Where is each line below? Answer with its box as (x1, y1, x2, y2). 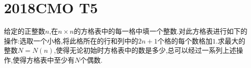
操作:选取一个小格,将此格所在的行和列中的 (4, 35, 138, 45)
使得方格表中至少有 (12, 54, 75, 65)
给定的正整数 (4, 26, 45, 36)
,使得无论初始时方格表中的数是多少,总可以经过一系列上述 (54, 45, 236, 55)
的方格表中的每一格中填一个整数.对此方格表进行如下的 (74, 26, 248, 36)
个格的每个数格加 (157, 35, 213, 45)
